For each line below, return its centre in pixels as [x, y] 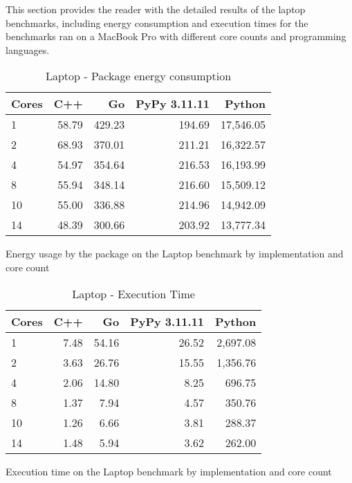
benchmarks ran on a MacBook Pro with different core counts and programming [176, 36]
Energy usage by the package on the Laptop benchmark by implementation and [175, 254]
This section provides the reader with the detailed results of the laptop [156, 9]
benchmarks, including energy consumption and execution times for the [157, 22]
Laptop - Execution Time [133, 293]
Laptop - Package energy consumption [138, 76]
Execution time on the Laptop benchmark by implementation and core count [169, 471]
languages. [28, 49]
